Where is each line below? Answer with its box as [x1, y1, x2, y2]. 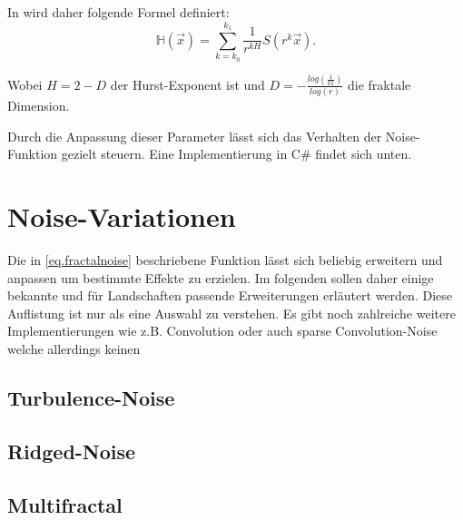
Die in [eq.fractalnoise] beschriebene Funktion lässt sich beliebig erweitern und [7, 250, 443, 270]
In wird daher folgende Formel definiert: [7, 3, 230, 21]
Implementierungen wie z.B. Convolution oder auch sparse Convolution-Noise [7, 321, 438, 340]
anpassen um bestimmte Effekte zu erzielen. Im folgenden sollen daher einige [7, 268, 434, 287]
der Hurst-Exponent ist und [110, 74, 265, 93]
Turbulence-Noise [7, 384, 175, 412]
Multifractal [7, 490, 123, 518]
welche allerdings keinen [7, 339, 141, 358]
